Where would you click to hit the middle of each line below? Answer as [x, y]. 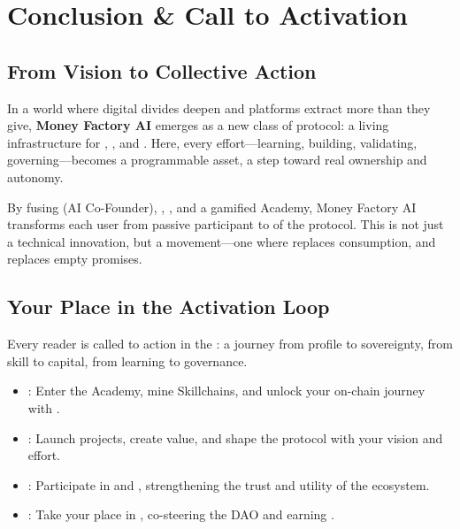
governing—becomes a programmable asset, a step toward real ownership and [217, 160]
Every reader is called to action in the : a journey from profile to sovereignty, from [230, 344]
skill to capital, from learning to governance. [127, 360]
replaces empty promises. [75, 259]
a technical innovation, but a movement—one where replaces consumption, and [222, 241]
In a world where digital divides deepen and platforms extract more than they [219, 107]
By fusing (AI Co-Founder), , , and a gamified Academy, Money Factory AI [212, 207]
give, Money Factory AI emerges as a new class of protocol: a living [198, 125]
